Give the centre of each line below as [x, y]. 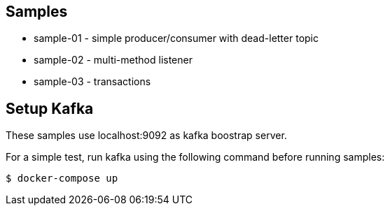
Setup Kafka [50, 108]
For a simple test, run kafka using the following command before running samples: [195, 157]
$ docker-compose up [62, 179]
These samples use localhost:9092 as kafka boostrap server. [146, 136]
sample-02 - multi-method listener [113, 60]
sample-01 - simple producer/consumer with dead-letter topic [176, 38]
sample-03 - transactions [92, 82]
